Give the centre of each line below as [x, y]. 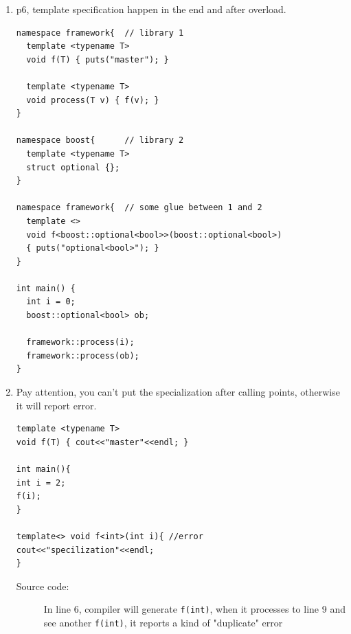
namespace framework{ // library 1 [100, 33]
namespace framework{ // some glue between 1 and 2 [139, 208]
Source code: [43, 586]
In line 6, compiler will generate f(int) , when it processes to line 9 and [194, 609]
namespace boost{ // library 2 [100, 140]
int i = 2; [41, 483]
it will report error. [56, 405]
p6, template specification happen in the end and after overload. [151, 9]
